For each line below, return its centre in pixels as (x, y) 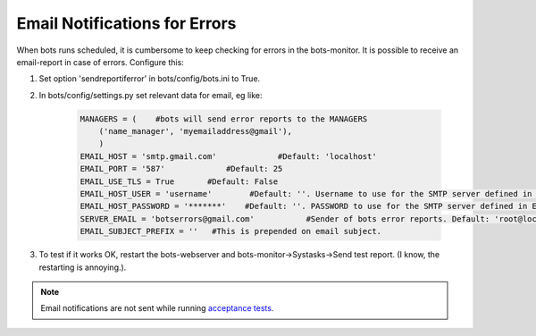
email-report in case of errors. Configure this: (100, 62)
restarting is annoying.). (83, 267)
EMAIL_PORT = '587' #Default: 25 (181, 169)
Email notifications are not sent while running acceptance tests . (157, 308)
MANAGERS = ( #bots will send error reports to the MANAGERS (224, 119)
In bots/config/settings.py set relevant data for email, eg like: (151, 95)
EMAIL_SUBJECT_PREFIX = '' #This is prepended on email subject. (231, 231)
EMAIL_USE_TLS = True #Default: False (179, 181)
